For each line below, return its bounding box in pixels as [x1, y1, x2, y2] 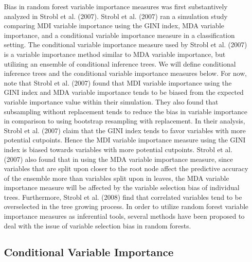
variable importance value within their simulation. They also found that [4, 96, 218, 106]
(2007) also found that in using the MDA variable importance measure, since [4, 154, 233, 164]
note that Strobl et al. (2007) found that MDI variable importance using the [4, 77, 232, 87]
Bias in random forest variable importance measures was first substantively [4, 1, 228, 11]
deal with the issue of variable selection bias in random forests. [4, 220, 191, 230]
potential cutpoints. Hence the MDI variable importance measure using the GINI [4, 135, 246, 145]
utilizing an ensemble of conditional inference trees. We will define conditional [4, 58, 236, 69]
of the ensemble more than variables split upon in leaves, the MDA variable [4, 173, 229, 183]
